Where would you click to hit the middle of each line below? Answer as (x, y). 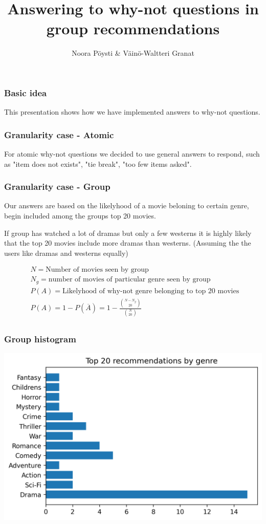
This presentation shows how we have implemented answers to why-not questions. (132, 112)
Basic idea (26, 92)
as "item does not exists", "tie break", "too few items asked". (98, 163)
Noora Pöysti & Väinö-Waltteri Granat (133, 53)
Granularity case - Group (57, 187)
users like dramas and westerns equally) (66, 253)
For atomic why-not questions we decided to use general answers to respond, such (132, 154)
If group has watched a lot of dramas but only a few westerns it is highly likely (128, 233)
